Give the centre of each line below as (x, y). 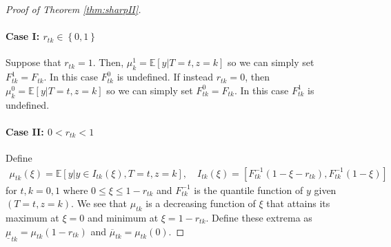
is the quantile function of (249, 190)
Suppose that (33, 62)
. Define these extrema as (259, 217)
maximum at (32, 217)
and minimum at (123, 217)
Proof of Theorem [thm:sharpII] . (73, 9)
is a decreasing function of (201, 203)
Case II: (25, 131)
